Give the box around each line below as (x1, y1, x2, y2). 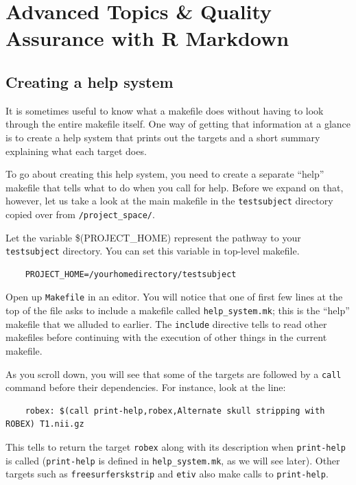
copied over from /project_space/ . (5, 206, 155, 221)
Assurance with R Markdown (5, 24, 289, 52)
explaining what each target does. (5, 143, 147, 158)
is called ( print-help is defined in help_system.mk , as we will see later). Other (5, 453, 340, 467)
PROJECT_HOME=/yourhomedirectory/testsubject (25, 269, 237, 279)
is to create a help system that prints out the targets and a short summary (5, 130, 320, 144)
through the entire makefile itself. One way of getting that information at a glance (5, 117, 351, 131)
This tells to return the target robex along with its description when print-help (5, 440, 346, 454)
